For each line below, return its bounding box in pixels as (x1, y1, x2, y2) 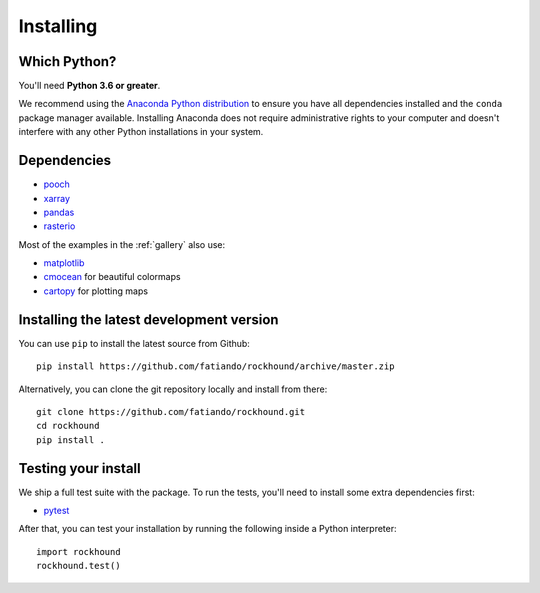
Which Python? (18, 53, 117, 70)
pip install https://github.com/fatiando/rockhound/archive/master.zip (36, 361, 395, 372)
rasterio (43, 220, 76, 232)
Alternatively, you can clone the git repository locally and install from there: (18, 383, 328, 395)
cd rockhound (36, 420, 100, 432)
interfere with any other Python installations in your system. (18, 126, 264, 138)
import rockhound (36, 546, 121, 557)
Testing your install (18, 460, 141, 477)
